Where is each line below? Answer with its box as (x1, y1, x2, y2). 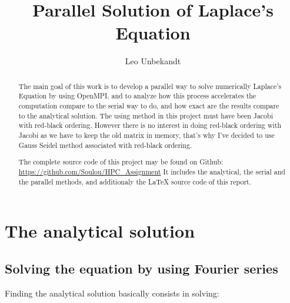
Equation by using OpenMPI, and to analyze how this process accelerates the (18, 91, 256, 101)
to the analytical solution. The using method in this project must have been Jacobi (18, 110, 273, 120)
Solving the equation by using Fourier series (5, 259, 278, 277)
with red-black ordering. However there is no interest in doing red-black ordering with (18, 120, 282, 130)
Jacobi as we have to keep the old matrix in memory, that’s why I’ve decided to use (18, 130, 275, 140)
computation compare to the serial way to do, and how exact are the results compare (18, 101, 279, 111)
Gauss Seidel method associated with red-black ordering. (18, 140, 192, 150)
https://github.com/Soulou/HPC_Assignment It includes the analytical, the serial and (18, 166, 285, 176)
